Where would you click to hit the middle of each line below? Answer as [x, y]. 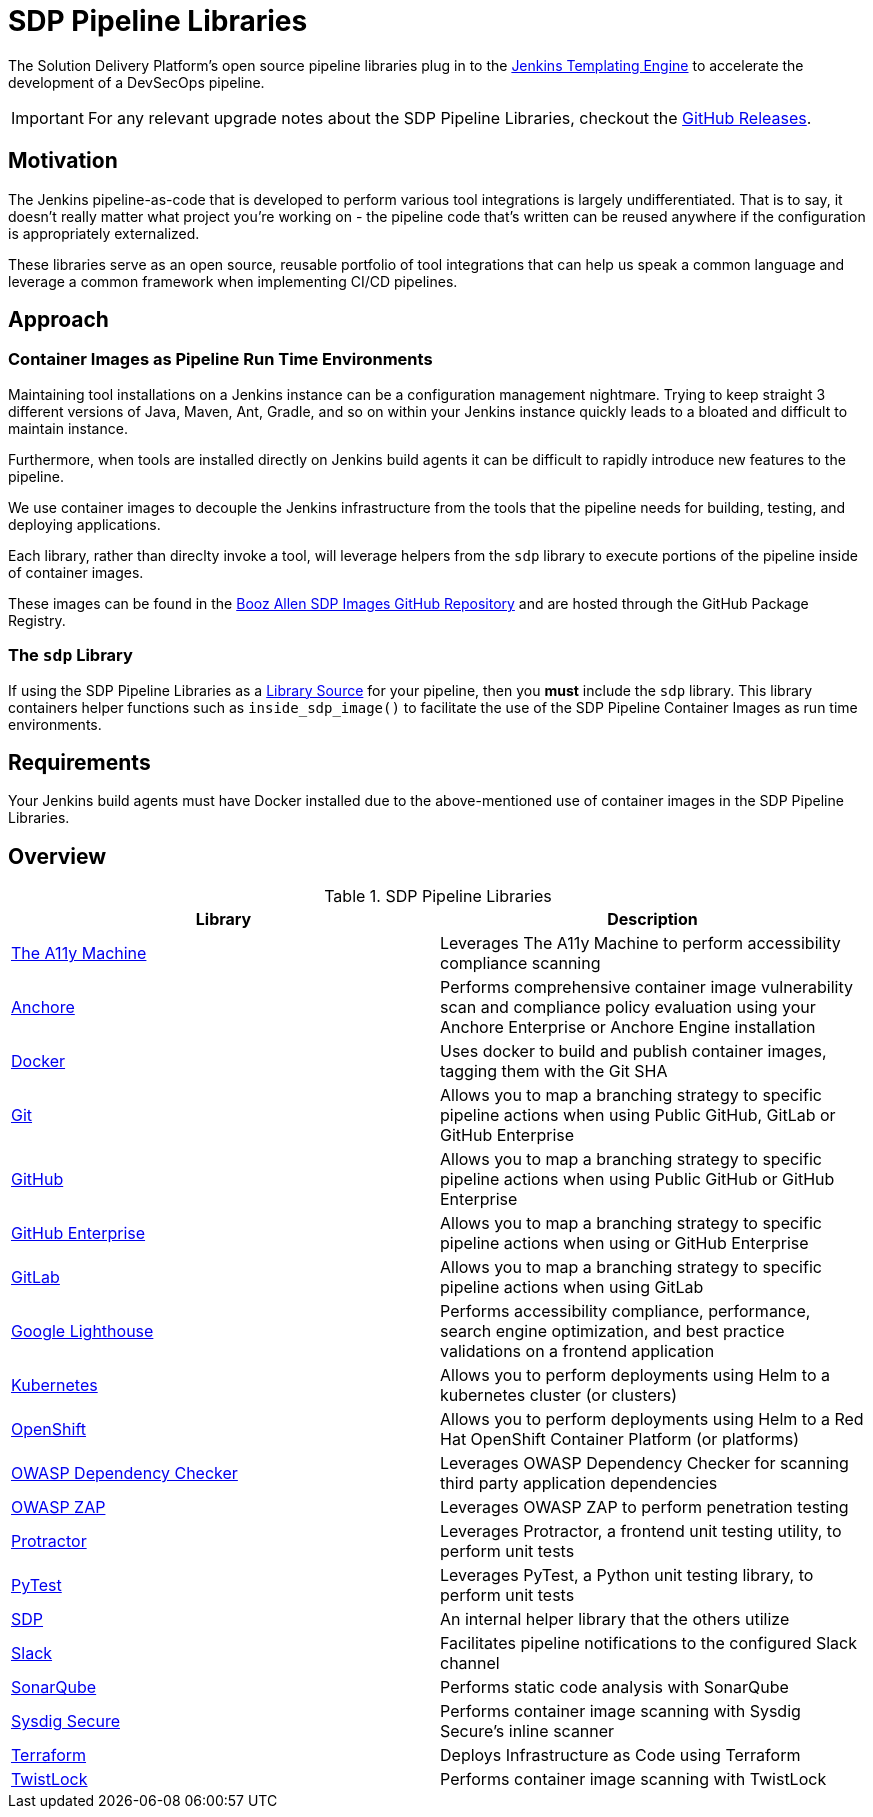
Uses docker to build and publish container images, [633, 1051]
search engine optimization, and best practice [612, 1331]
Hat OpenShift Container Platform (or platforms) [619, 1439]
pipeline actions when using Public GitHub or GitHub [637, 1179]
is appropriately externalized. [104, 233]
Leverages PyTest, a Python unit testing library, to [627, 1575]
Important [47, 117]
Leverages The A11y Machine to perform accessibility [640, 943]
